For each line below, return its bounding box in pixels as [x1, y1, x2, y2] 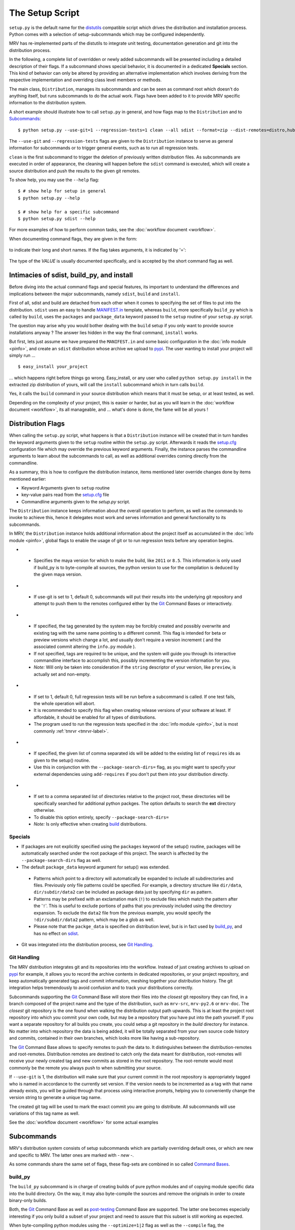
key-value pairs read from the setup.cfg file [21, 492, 109, 498]
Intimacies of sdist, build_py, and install [9, 271, 133, 279]
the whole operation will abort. [33, 701, 95, 707]
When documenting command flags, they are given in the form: [9, 236, 138, 242]
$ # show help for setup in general [18, 188, 106, 194]
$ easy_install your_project [18, 364, 88, 369]
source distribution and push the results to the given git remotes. [9, 168, 140, 174]
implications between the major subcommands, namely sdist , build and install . [9, 291, 180, 297]
